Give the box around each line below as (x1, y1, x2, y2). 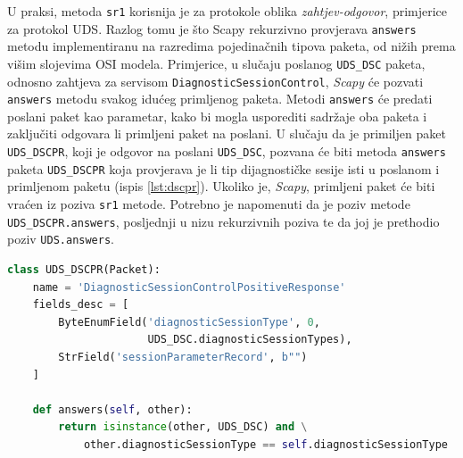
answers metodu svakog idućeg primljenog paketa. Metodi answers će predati (7, 89, 433, 108)
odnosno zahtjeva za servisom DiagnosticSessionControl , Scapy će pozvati (7, 71, 424, 90)
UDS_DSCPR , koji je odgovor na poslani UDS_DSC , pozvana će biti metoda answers (7, 142, 446, 161)
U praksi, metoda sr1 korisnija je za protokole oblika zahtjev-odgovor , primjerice (7, 2, 448, 20)
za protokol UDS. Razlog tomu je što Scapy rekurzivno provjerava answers (7, 19, 417, 37)
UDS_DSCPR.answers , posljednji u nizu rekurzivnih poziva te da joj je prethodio (7, 212, 440, 230)
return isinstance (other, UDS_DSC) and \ (58, 421, 308, 434)
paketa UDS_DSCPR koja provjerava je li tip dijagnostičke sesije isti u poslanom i (7, 159, 440, 178)
